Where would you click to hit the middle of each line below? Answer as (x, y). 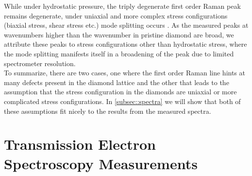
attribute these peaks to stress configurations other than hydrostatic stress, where (126, 44)
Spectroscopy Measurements (101, 163)
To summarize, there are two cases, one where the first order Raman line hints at (125, 73)
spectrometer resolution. (40, 63)
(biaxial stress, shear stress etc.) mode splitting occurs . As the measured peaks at (126, 25)
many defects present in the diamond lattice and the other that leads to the (117, 82)
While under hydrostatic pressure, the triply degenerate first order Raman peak (122, 6)
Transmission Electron (80, 144)
